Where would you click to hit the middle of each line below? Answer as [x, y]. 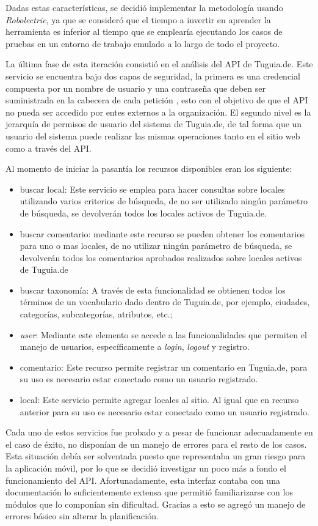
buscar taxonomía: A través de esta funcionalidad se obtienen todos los [153, 290]
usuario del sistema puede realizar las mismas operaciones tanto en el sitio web [153, 135]
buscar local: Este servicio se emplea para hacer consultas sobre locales [152, 189]
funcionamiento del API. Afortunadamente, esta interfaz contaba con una [143, 480]
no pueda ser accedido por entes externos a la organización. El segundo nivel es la [158, 112]
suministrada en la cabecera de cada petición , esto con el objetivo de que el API [157, 100]
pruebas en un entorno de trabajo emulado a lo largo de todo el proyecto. [143, 43]
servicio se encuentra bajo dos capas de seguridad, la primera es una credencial [153, 76]
